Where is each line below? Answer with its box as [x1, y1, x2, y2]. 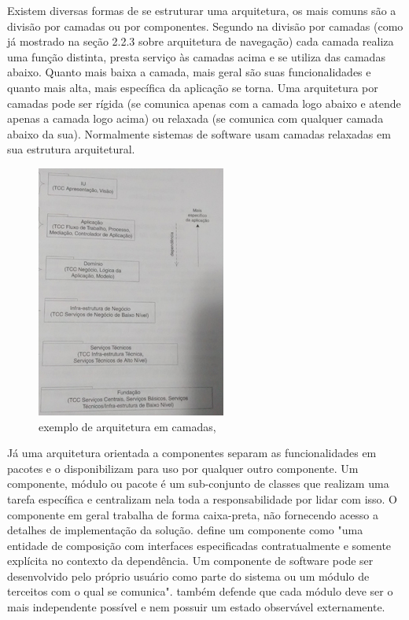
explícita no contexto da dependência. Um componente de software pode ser [7, 552, 374, 569]
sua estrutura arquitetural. [7, 141, 135, 157]
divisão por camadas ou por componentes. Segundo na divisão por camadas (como [7, 17, 403, 34]
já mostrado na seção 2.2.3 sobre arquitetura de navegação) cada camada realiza [7, 33, 394, 50]
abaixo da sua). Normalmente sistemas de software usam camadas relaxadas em [7, 125, 391, 142]
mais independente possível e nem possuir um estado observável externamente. [7, 599, 385, 615]
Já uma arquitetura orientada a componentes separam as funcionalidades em [7, 445, 377, 461]
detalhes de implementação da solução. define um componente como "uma [7, 522, 363, 538]
